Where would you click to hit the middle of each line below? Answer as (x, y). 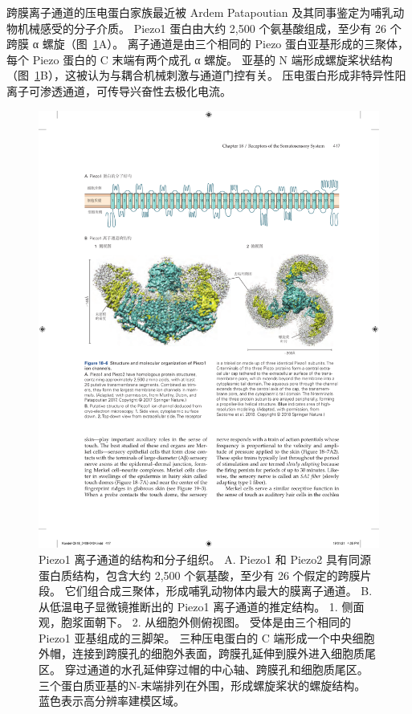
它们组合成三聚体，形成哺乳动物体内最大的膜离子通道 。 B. (218, 591)
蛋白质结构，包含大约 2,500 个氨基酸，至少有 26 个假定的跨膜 (200, 575)
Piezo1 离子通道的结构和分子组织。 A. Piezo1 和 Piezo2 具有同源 (205, 559)
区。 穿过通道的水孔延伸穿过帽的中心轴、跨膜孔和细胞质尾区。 (204, 669)
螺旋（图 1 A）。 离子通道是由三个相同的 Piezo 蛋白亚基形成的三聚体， (226, 44)
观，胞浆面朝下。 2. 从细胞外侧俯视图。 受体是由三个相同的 (195, 622)
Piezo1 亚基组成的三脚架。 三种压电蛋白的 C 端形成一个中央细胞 (207, 637)
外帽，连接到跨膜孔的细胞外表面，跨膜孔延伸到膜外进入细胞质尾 (207, 653)
